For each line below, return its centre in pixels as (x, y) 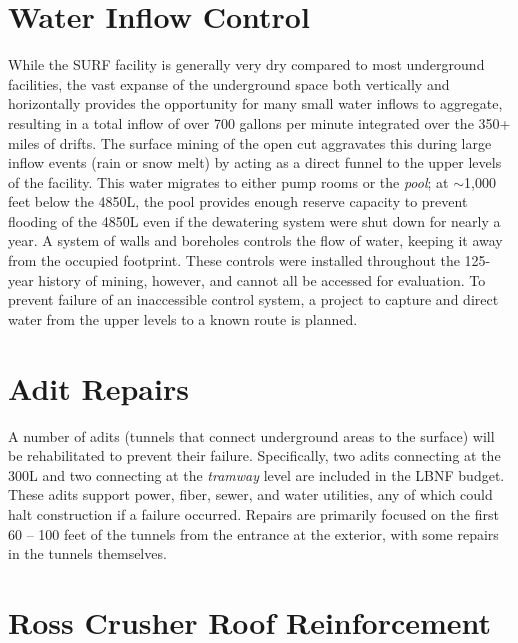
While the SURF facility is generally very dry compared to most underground (246, 64)
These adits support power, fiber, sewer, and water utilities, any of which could (250, 494)
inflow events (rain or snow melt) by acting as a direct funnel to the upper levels (255, 162)
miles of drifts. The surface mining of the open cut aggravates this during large (250, 142)
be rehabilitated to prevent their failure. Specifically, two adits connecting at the (254, 455)
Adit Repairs (98, 387)
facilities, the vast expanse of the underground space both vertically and (229, 83)
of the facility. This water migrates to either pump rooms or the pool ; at (228, 181)
